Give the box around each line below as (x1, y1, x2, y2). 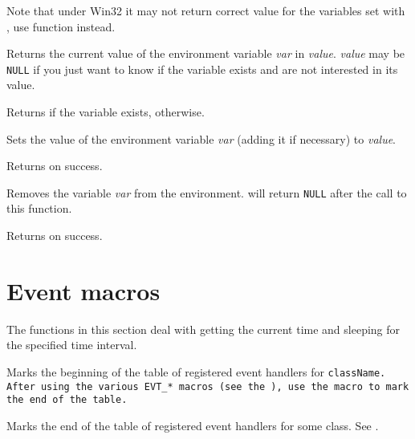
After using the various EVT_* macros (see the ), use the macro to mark (6, 380, 409, 392)
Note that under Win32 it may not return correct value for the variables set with (6, 2, 405, 18)
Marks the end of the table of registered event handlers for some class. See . (6, 417, 379, 433)
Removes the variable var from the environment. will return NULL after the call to (6, 184, 407, 201)
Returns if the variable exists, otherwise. (6, 104, 205, 120)
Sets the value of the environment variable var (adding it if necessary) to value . (6, 130, 397, 147)
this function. (6, 200, 72, 217)
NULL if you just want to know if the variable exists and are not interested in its (6, 60, 398, 77)
